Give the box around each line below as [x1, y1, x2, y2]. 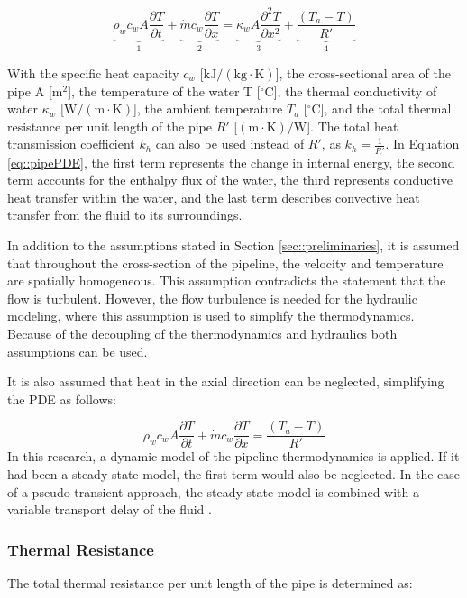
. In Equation [385, 134, 460, 153]
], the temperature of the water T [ [68, 81, 261, 100]
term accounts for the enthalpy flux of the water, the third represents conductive [7, 170, 453, 189]
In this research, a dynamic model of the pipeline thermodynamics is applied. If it [7, 447, 460, 466]
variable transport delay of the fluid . [7, 500, 212, 519]
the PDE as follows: [7, 389, 116, 408]
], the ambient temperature [133, 99, 283, 118]
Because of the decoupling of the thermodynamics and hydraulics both [7, 324, 398, 343]
